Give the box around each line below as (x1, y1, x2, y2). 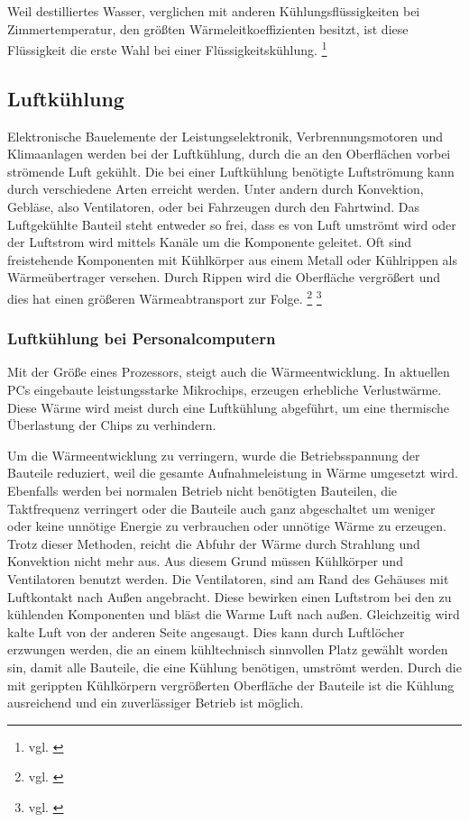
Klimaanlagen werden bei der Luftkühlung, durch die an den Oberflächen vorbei (7, 144, 451, 163)
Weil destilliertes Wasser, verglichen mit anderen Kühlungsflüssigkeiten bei (7, 2, 420, 20)
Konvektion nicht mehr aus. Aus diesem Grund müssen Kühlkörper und (7, 552, 403, 571)
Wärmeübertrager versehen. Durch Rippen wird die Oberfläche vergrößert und (7, 268, 441, 287)
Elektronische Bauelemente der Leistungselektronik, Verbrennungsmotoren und (7, 126, 443, 145)
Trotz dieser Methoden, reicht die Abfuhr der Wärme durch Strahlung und (7, 534, 420, 553)
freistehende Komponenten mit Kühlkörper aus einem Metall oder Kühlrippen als (7, 250, 458, 269)
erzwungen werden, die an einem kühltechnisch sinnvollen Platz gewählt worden (7, 640, 448, 659)
